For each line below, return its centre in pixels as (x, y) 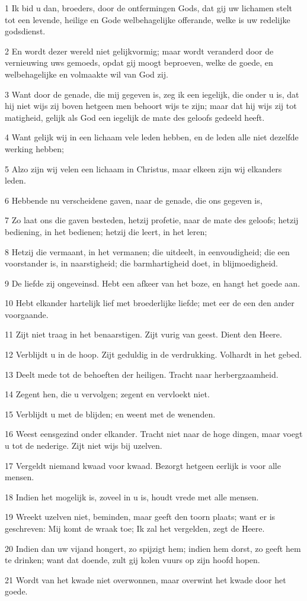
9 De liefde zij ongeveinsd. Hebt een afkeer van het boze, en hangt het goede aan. (153, 283)
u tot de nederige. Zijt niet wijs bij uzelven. (84, 446)
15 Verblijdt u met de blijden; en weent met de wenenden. (110, 414)
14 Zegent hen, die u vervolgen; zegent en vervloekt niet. (107, 394)
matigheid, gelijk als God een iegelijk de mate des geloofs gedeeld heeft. (135, 117)
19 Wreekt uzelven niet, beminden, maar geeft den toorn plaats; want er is (140, 517)
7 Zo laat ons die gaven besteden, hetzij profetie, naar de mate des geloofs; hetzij (152, 220)
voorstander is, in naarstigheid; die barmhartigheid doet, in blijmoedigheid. (141, 263)
